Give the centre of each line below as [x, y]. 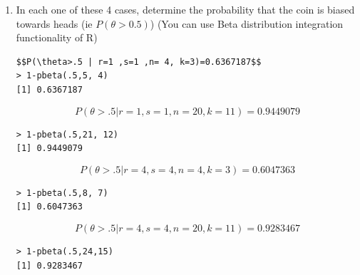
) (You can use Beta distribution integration [247, 23]
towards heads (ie [54, 23]
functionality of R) [57, 37]
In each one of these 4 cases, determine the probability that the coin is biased [185, 9]
